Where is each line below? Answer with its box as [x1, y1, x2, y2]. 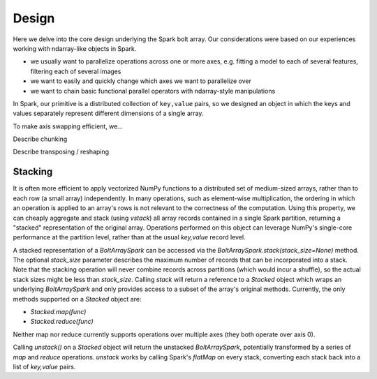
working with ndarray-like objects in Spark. [13, 44, 137, 52]
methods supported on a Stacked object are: [13, 295, 142, 303]
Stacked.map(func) [30, 308, 87, 316]
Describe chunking [13, 135, 68, 143]
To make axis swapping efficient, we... [13, 122, 124, 131]
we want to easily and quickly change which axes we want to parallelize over [30, 77, 251, 85]
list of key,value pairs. [13, 363, 76, 371]
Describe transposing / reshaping [13, 147, 110, 156]
